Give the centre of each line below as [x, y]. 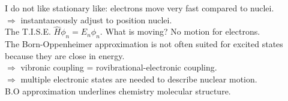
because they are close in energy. [65, 55]
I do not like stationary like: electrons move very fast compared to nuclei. [139, 8]
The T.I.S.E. [28, 31]
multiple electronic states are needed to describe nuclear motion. [139, 79]
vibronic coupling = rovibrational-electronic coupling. [119, 67]
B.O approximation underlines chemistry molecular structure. [118, 91]
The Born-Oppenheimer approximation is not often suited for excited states [144, 44]
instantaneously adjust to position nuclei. [96, 19]
